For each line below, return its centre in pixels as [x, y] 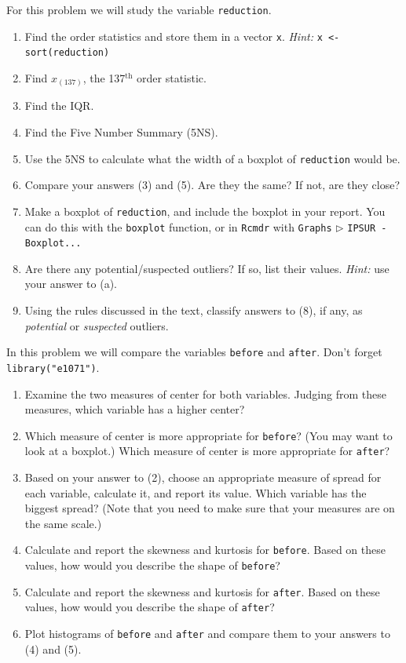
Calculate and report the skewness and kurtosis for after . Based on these [202, 591]
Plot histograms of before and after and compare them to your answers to [207, 634]
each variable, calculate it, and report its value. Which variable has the [196, 492]
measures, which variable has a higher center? [135, 409]
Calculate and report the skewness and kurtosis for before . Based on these [205, 550]
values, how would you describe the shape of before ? [152, 565]
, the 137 [104, 77]
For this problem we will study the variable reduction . [139, 9]
